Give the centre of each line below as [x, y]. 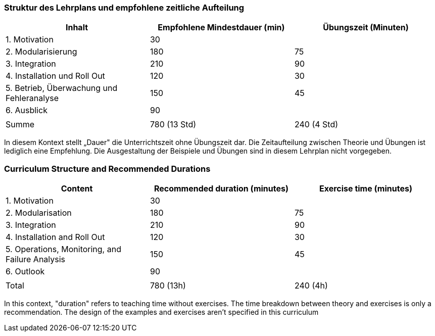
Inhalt [77, 28]
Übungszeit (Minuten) [366, 28]
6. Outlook [25, 272]
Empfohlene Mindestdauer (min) [221, 28]
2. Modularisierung [41, 52]
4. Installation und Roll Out [55, 76]
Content [77, 189]
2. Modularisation [39, 213]
